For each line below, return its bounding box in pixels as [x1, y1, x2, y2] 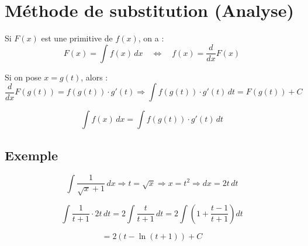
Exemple [5, 146, 58, 164]
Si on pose [5, 71, 41, 83]
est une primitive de [41, 32, 113, 44]
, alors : [81, 71, 108, 83]
